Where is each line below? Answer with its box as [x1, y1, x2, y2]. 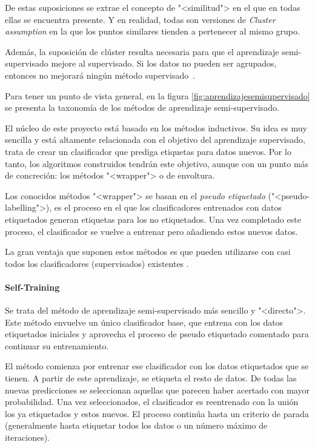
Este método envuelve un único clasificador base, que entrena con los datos [5, 315, 283, 328]
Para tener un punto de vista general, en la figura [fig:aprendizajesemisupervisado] [5, 89, 310, 102]
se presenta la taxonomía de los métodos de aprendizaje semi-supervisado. [5, 101, 279, 114]
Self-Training [5, 280, 60, 293]
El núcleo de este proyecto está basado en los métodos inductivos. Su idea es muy [5, 121, 307, 134]
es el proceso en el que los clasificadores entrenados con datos [54, 201, 282, 214]
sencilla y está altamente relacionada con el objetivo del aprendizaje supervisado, [5, 133, 305, 146]
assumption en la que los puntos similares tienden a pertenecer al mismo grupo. [5, 25, 300, 38]
